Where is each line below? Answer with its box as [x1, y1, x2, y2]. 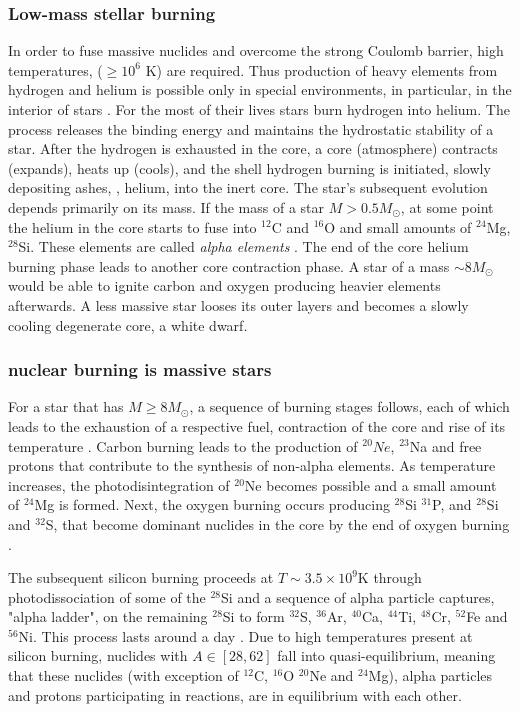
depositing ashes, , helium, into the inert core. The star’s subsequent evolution [8, 177, 488, 198]
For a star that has [8, 396, 124, 417]
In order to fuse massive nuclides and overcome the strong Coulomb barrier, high [8, 40, 504, 61]
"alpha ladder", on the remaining [8, 606, 208, 627]
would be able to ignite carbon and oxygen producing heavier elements [8, 275, 441, 296]
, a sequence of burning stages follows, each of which [189, 396, 510, 417]
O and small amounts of [324, 216, 472, 237]
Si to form [222, 606, 285, 627]
